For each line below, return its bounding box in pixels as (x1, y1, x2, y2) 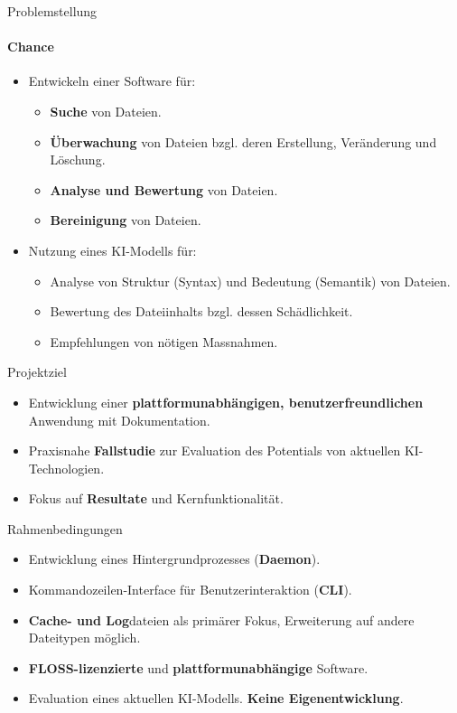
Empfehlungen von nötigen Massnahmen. (50, 332, 278, 351)
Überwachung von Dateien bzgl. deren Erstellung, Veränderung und (50, 132, 437, 151)
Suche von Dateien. (50, 101, 162, 120)
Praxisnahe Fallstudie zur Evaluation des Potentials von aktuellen (28, 441, 401, 460)
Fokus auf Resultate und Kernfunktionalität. (28, 489, 284, 508)
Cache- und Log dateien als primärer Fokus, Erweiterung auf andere (28, 610, 415, 629)
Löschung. (50, 150, 106, 169)
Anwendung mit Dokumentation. (28, 410, 210, 429)
